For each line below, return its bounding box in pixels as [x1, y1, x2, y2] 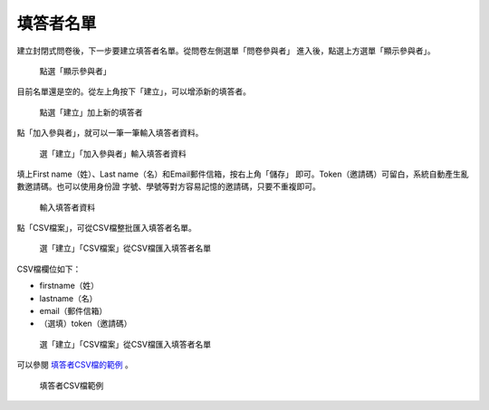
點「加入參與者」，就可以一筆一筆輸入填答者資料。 [16, 128, 204, 138]
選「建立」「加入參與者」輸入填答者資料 [39, 148, 187, 158]
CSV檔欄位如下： [16, 263, 81, 274]
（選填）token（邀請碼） [39, 318, 132, 329]
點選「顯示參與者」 [39, 65, 111, 76]
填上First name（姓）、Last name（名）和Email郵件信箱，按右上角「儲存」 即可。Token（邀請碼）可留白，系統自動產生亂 [16, 168, 470, 179]
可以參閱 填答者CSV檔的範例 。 [16, 359, 133, 370]
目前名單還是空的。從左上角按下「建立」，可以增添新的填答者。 [16, 86, 251, 97]
